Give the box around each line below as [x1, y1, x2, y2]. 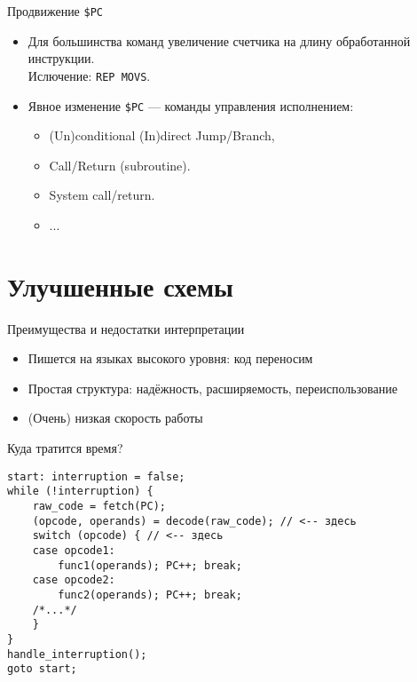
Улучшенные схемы [7, 267, 233, 304]
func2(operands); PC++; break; [58, 588, 242, 601]
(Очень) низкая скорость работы [28, 408, 203, 427]
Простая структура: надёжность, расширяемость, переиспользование [28, 378, 397, 397]
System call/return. [49, 186, 155, 204]
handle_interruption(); [7, 647, 147, 661]
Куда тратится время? [7, 439, 123, 457]
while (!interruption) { [7, 485, 153, 498]
